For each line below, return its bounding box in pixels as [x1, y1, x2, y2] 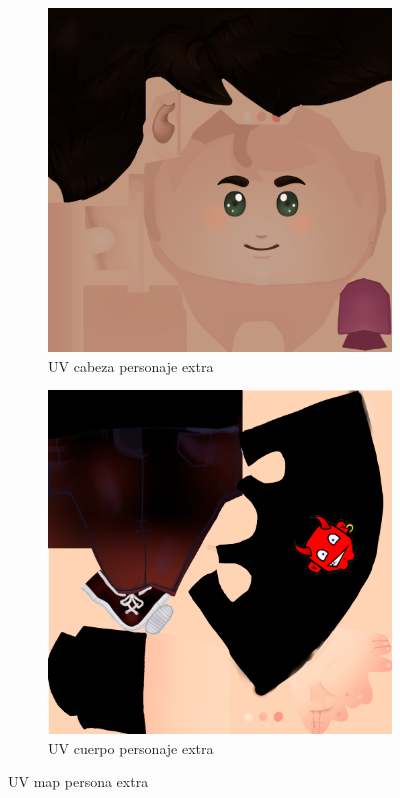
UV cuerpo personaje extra [48, 737, 214, 758]
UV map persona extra [8, 771, 149, 792]
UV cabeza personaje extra [48, 355, 214, 376]
